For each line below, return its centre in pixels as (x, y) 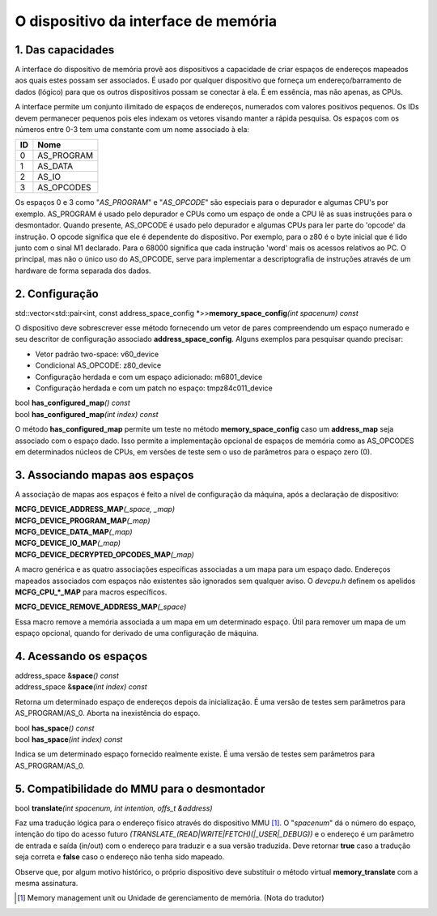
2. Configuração (57, 294)
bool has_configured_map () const (73, 403)
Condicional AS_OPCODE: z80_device (98, 365)
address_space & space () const (67, 675)
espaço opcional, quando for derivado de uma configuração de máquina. (137, 633)
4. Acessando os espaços (81, 656)
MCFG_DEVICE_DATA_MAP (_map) (74, 532)
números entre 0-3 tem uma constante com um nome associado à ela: (132, 130)
